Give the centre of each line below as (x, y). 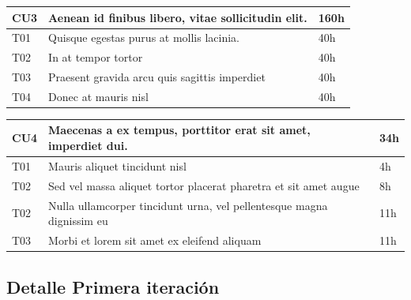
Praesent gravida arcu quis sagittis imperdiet (157, 77)
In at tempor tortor (96, 57)
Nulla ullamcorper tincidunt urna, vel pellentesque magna (188, 205)
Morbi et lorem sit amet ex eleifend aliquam (155, 240)
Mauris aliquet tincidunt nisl (117, 165)
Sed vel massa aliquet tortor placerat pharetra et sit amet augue (204, 185)
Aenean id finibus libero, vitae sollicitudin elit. (178, 17)
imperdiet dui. (88, 146)
